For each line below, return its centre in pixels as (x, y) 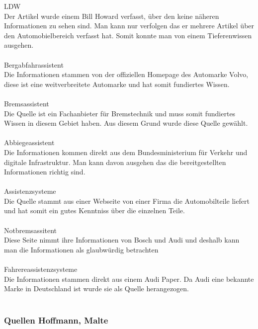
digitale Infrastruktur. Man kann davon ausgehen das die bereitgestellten (115, 162)
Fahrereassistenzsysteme (41, 269)
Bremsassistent (27, 103)
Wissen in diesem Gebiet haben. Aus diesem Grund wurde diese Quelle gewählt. (126, 123)
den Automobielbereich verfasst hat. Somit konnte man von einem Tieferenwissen (128, 35)
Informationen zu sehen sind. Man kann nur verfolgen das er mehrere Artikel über (129, 26)
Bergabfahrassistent (34, 64)
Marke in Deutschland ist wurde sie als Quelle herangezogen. (96, 288)
